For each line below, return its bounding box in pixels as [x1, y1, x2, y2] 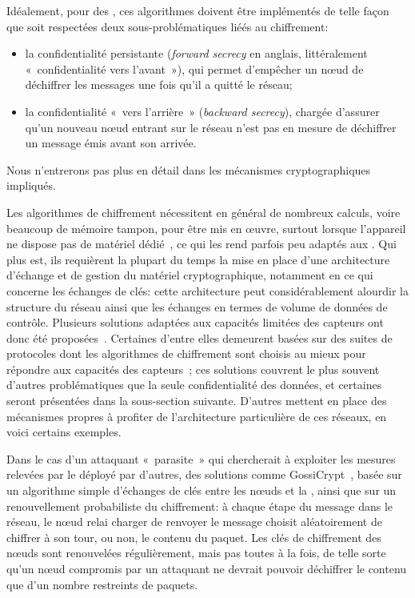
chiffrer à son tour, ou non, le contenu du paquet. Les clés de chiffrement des [6, 528, 381, 545]
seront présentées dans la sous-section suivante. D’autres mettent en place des [6, 392, 387, 409]
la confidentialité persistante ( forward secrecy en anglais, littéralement [25, 45, 368, 62]
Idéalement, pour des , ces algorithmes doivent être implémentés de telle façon [6, 2, 389, 18]
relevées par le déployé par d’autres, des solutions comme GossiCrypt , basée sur [6, 466, 402, 483]
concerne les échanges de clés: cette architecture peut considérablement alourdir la [6, 282, 409, 299]
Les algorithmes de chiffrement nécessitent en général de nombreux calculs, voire [6, 203, 401, 220]
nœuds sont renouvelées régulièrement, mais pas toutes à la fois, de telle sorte [6, 544, 386, 561]
